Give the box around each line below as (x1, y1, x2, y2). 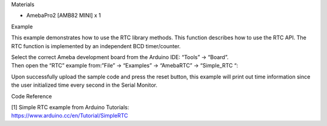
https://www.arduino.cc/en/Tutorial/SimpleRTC (11, 112, 128, 119)
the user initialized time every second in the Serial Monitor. (11, 81, 157, 89)
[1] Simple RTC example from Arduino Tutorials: (11, 103, 130, 111)
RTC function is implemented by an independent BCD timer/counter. (11, 42, 181, 49)
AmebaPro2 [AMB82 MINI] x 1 (26, 12, 101, 19)
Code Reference (11, 92, 52, 99)
